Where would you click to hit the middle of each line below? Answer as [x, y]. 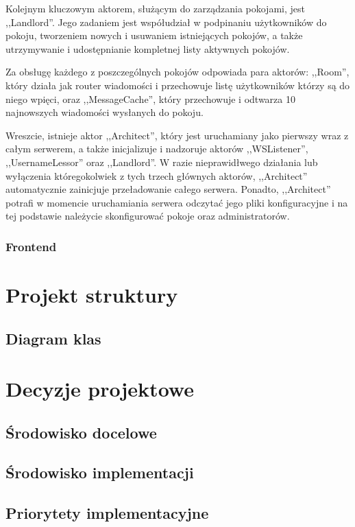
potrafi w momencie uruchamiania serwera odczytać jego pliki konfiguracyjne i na [177, 202]
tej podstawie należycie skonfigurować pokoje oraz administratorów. [148, 216]
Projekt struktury [92, 294]
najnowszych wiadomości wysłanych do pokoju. [105, 112]
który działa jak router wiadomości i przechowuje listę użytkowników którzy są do [178, 85]
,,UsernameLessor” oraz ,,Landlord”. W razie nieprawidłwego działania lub [162, 162]
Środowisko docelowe [81, 432]
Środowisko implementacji [100, 472]
